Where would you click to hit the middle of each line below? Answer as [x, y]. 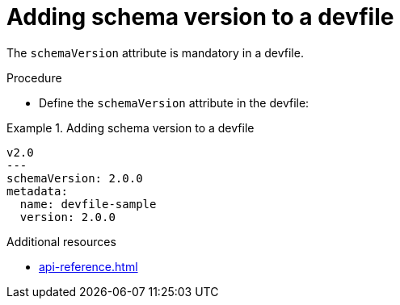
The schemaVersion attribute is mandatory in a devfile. [155, 52]
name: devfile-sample [88, 204]
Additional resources [61, 241]
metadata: [37, 191]
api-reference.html [88, 266]
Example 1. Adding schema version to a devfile [131, 127]
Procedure [34, 77]
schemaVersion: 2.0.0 [75, 178]
